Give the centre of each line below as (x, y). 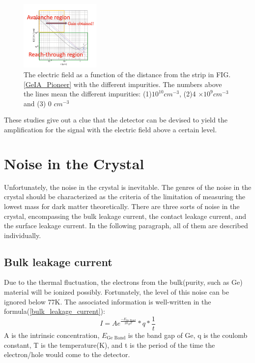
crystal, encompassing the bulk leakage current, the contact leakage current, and (125, 216)
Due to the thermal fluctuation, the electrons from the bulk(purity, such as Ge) (123, 282)
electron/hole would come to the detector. (67, 354)
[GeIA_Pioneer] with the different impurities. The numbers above (123, 84)
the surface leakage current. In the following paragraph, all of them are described (126, 226)
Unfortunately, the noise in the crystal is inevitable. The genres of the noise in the (128, 187)
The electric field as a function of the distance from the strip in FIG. (127, 75)
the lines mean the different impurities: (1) (88, 94)
